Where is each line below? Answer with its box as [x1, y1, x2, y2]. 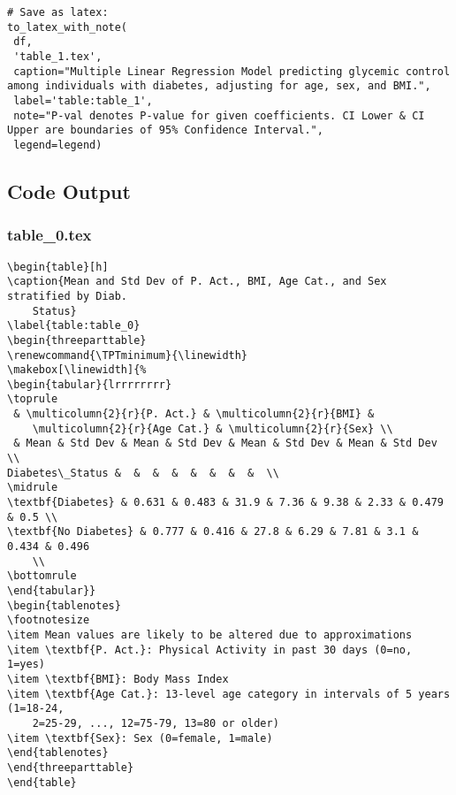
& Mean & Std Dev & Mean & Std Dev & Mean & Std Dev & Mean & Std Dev [13, 437, 437, 450]
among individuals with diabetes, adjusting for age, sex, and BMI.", [7, 80, 431, 93]
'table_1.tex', [13, 50, 103, 63]
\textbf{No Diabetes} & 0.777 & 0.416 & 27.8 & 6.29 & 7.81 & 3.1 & [7, 525, 419, 539]
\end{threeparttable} [7, 761, 134, 774]
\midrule [7, 481, 58, 494]
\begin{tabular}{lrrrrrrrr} [7, 378, 172, 391]
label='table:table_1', [13, 94, 153, 107]
